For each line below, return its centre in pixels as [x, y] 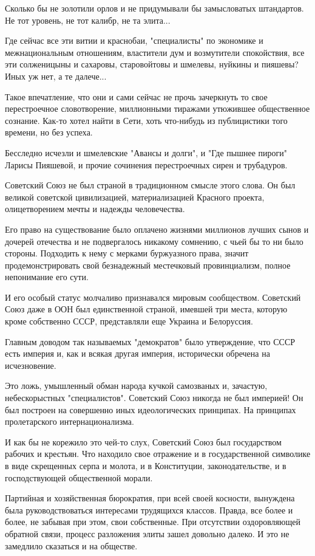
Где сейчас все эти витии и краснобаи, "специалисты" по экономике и [134, 40]
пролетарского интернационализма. [69, 421]
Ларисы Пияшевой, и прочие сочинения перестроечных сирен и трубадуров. [146, 164]
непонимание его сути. [47, 277]
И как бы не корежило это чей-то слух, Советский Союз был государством [143, 441]
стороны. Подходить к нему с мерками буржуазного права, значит [127, 253]
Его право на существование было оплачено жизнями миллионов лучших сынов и [157, 229]
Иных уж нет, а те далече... [56, 76]
